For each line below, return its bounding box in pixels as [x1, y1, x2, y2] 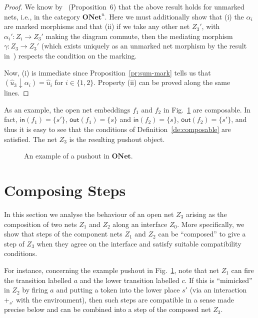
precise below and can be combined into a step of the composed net [4, 304, 211, 314]
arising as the [185, 208, 227, 219]
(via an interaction [189, 284, 247, 295]
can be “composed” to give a [158, 228, 246, 239]
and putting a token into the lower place [56, 284, 180, 295]
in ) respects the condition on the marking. [4, 50, 137, 60]
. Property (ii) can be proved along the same [93, 77, 230, 87]
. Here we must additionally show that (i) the [104, 11, 244, 21]
